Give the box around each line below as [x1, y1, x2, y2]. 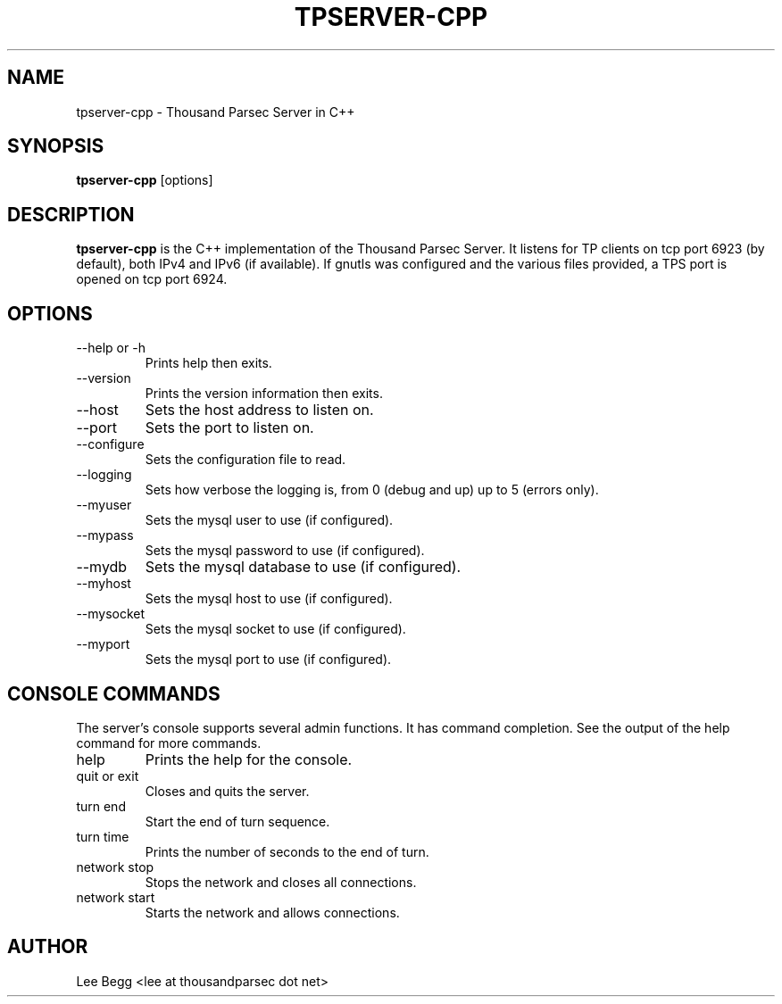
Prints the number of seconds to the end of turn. [145, 843, 429, 859]
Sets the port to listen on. [145, 419, 314, 437]
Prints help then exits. [145, 355, 272, 371]
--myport [76, 636, 130, 652]
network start [76, 889, 155, 905]
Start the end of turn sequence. [145, 813, 330, 829]
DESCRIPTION [7, 203, 135, 226]
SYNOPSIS [7, 135, 104, 158]
